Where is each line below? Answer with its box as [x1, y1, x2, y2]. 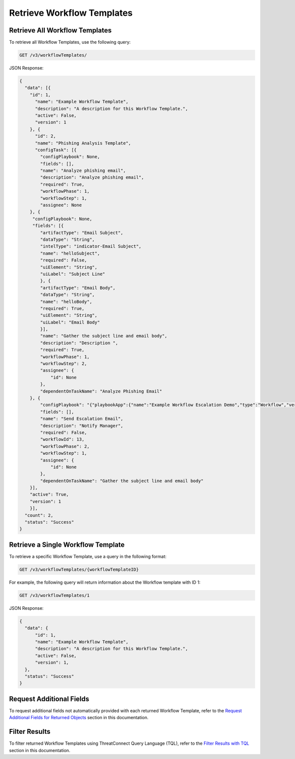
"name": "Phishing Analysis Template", [35, 140, 131, 146]
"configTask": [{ [35, 147, 77, 153]
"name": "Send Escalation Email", [40, 416, 123, 422]
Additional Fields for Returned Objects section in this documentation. [9, 715, 148, 721]
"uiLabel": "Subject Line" [40, 271, 105, 277]
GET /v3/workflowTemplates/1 [19, 593, 90, 598]
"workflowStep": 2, [40, 361, 87, 366]
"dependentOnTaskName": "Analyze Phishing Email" [40, 388, 162, 394]
